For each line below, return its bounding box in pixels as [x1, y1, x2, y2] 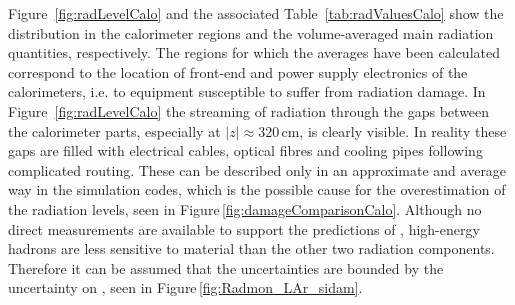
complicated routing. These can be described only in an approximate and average [8, 159, 507, 180]
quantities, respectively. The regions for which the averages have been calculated [8, 42, 500, 63]
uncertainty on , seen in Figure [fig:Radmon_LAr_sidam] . [8, 277, 363, 298]
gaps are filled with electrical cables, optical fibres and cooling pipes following [8, 140, 483, 161]
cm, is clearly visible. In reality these [281, 120, 507, 141]
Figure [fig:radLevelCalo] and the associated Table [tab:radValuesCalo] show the [8, 3, 504, 23]
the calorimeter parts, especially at [8, 120, 221, 141]
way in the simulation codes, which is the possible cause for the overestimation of [8, 179, 506, 200]
